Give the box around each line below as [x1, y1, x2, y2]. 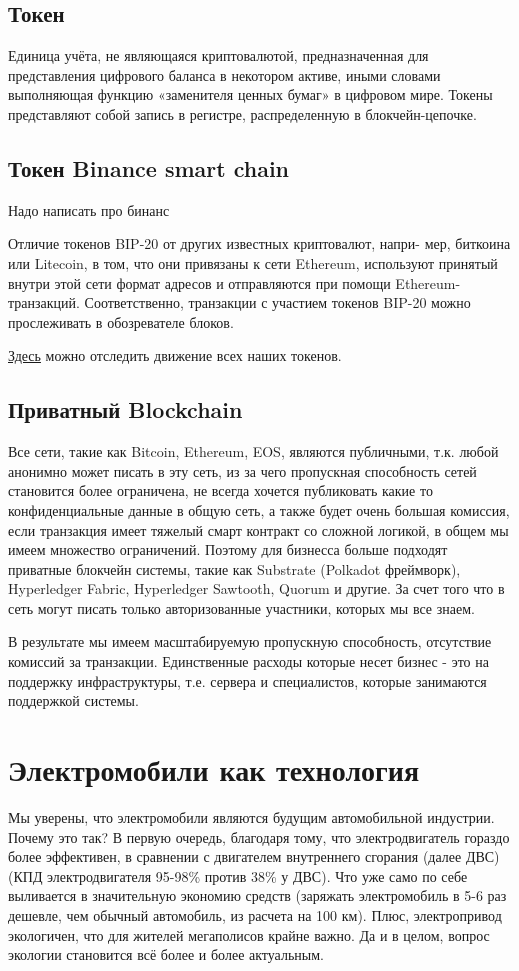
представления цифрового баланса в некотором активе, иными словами [8, 64, 441, 85]
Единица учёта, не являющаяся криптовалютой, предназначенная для [8, 45, 429, 66]
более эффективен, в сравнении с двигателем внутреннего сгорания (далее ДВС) [8, 846, 500, 867]
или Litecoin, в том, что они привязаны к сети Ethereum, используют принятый [8, 252, 498, 273]
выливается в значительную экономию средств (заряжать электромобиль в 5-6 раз [8, 885, 507, 906]
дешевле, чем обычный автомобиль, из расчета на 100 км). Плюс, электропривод [8, 904, 502, 925]
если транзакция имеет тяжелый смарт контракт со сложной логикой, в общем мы [8, 519, 509, 540]
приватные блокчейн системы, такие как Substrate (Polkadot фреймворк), [8, 558, 461, 579]
